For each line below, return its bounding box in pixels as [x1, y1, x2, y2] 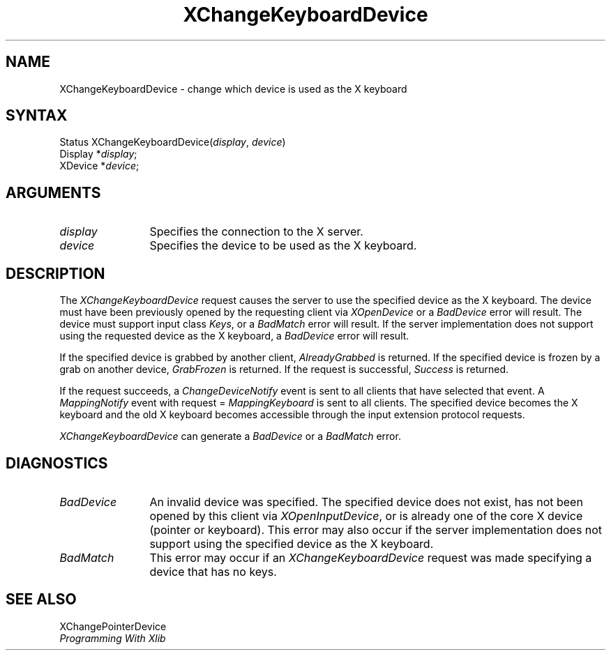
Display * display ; [59, 148, 137, 160]
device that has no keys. [149, 564, 277, 579]
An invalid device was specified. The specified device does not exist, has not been [149, 494, 583, 509]
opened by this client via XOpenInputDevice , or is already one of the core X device [149, 508, 583, 523]
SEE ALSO [6, 590, 77, 609]
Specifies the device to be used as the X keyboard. [149, 238, 417, 253]
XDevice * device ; [59, 160, 139, 172]
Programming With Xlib [59, 632, 166, 644]
